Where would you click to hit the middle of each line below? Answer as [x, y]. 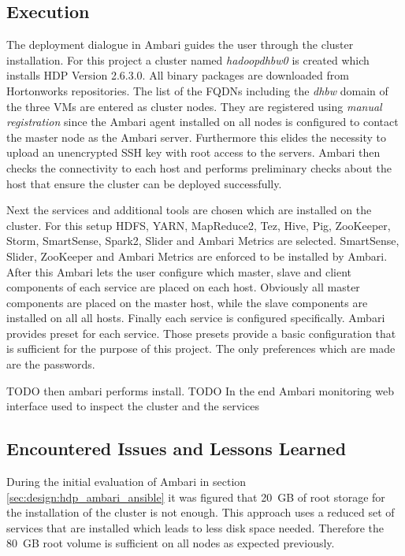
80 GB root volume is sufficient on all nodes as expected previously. [171, 543]
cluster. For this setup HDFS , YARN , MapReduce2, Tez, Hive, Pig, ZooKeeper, [199, 225]
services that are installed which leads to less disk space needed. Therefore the [195, 527]
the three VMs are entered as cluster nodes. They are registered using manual [194, 106]
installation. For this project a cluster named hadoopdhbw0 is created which [188, 59]
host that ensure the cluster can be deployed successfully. [144, 183]
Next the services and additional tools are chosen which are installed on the [189, 210]
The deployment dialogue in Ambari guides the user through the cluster [180, 44]
